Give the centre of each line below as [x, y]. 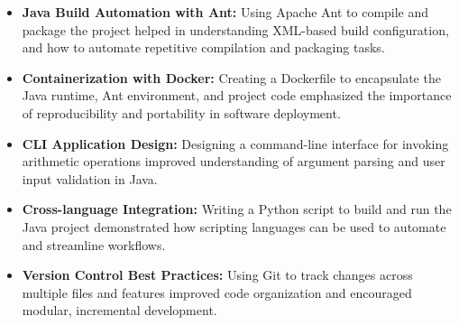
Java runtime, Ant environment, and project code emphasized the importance [237, 95]
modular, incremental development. [119, 310]
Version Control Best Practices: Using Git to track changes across [217, 275]
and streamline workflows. [94, 244]
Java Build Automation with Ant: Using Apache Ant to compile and [225, 12]
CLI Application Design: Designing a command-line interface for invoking [235, 143]
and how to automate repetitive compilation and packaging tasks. [203, 47]
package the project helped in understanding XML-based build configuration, [235, 29]
